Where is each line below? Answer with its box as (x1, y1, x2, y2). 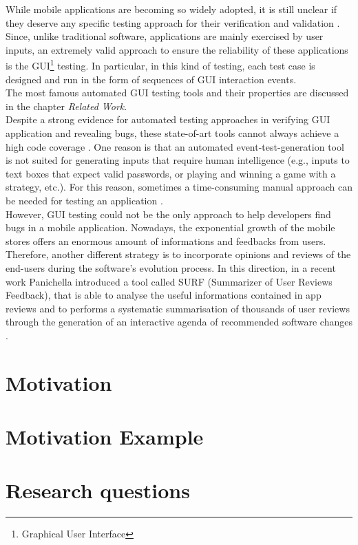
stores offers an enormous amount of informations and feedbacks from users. (6, 233, 326, 248)
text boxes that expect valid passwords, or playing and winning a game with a (6, 166, 336, 180)
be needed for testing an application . (6, 193, 163, 207)
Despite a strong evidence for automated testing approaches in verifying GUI (6, 112, 330, 127)
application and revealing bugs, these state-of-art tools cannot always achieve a (6, 126, 339, 140)
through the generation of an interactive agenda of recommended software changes (6, 314, 352, 329)
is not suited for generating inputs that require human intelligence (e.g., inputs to (6, 153, 350, 167)
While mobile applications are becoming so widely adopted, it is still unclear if (6, 2, 337, 16)
